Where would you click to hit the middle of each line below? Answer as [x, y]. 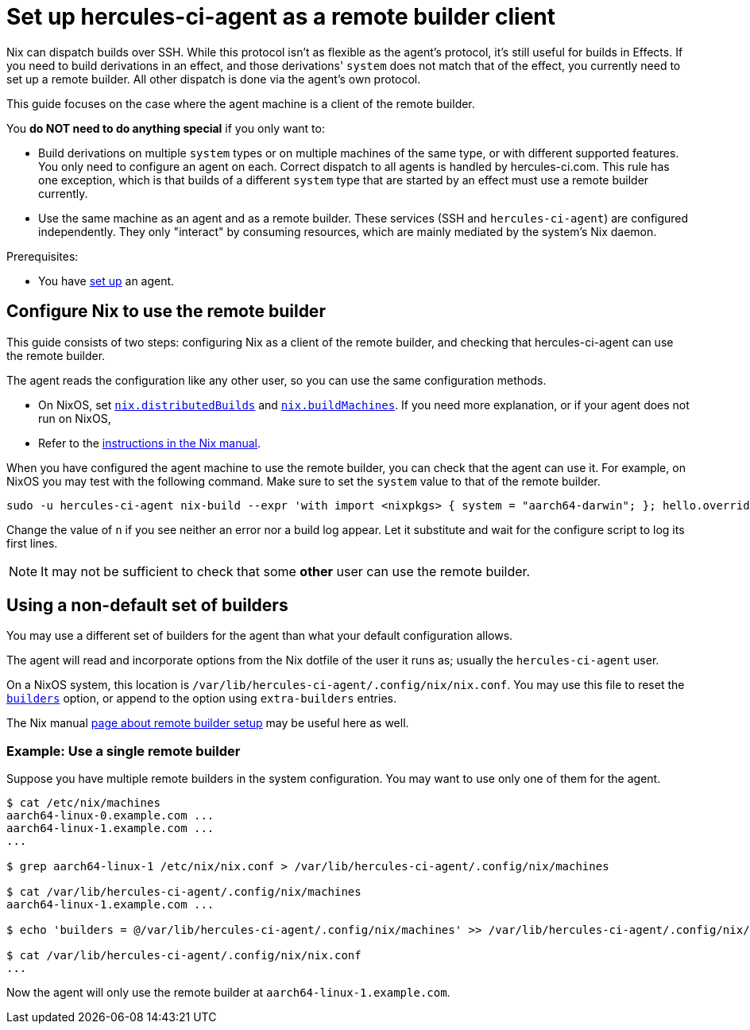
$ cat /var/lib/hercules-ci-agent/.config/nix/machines [184, 892]
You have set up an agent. [106, 281]
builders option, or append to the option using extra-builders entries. [201, 699]
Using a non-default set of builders [147, 606]
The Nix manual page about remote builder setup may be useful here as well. [208, 723]
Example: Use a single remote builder [124, 751]
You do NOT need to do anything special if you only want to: [166, 128]
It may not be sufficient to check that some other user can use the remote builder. [286, 571]
